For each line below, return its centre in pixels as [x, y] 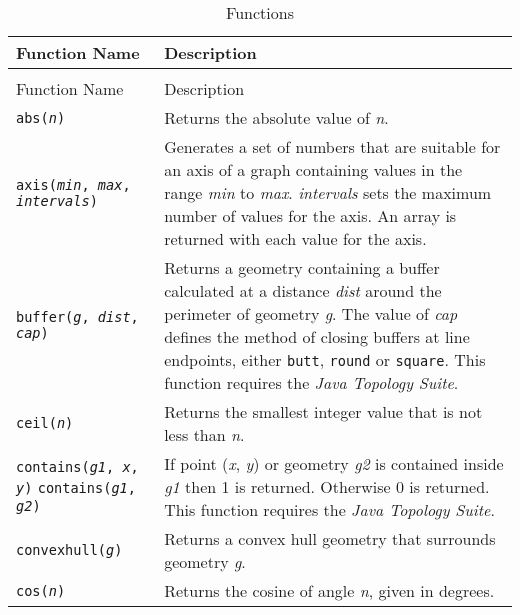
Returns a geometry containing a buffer [302, 267]
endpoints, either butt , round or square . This [325, 359]
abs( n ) [41, 117]
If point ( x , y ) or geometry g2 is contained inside [334, 463]
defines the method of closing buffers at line [317, 336]
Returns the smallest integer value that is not [323, 411]
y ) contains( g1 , [76, 488]
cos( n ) [41, 590]
